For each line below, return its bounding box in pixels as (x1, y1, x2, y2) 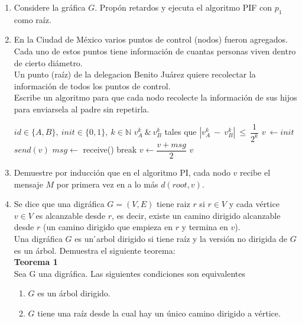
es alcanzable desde (35, 209, 106, 221)
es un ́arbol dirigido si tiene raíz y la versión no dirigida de (74, 232, 288, 244)
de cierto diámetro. (14, 56, 83, 69)
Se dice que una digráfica (14, 198, 105, 210)
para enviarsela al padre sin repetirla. (14, 102, 150, 115)
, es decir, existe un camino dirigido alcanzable (112, 209, 281, 221)
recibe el (240, 166, 271, 179)
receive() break (83, 143, 137, 156)
